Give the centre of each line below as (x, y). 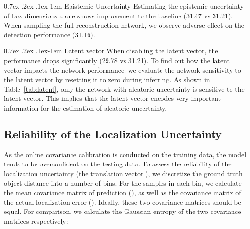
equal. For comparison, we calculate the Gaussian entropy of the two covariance (123, 211)
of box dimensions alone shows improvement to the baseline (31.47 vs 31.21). (118, 15)
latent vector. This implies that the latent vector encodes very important (113, 98)
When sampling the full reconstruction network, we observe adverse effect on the (124, 25)
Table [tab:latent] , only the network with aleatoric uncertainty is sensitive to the (124, 89)
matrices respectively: (36, 221)
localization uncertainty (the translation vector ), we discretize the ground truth (123, 173)
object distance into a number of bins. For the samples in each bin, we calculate (123, 183)
